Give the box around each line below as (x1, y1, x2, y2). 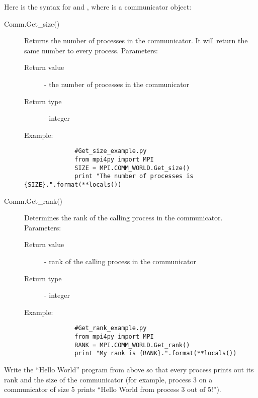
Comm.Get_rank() (4, 195, 63, 206)
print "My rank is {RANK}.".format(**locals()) (74, 350, 237, 357)
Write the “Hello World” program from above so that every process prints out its (4, 364, 254, 374)
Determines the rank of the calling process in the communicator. (24, 212, 223, 223)
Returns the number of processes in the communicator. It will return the (24, 35, 248, 46)
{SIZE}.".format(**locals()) (24, 181, 122, 188)
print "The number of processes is (74, 173, 194, 180)
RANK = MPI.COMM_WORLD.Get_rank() (74, 341, 190, 349)
